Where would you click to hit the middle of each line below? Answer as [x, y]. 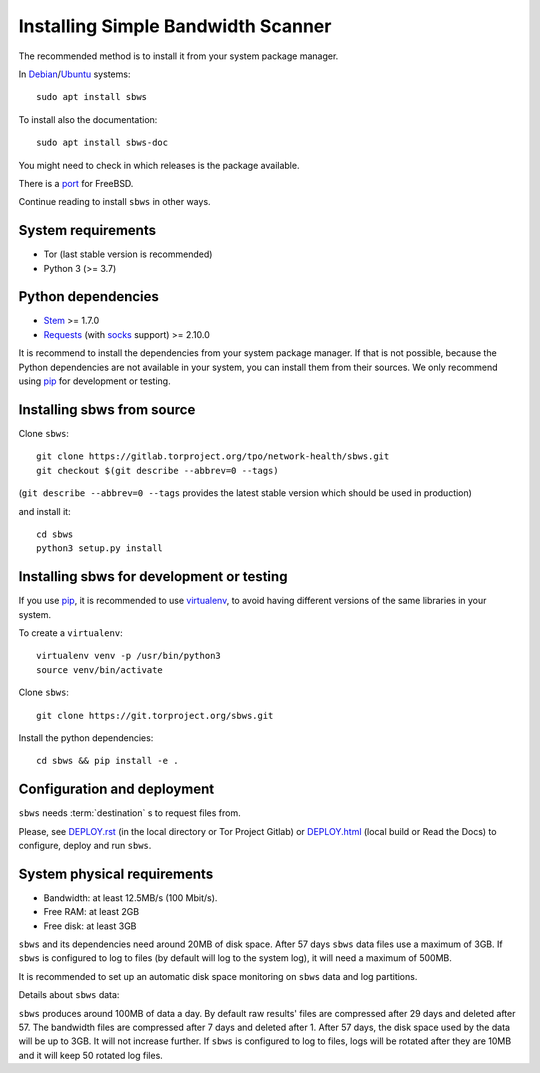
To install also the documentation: [88, 119]
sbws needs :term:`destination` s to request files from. [130, 813]
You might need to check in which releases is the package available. [159, 165]
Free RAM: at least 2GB [91, 912]
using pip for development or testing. [94, 381]
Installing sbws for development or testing [153, 576]
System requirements [87, 230]
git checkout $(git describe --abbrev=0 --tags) [157, 470]
